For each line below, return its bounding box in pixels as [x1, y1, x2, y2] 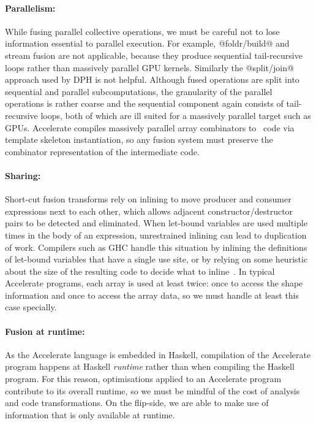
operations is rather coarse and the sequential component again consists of [5, 97, 284, 110]
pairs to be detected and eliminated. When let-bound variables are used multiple [5, 216, 307, 229]
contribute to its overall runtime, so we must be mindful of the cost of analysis [5, 384, 300, 397]
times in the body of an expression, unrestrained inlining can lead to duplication [5, 228, 307, 241]
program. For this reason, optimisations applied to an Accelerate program [5, 372, 282, 385]
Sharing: [5, 169, 41, 182]
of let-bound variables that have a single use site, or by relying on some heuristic [5, 253, 308, 266]
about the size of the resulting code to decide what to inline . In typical [5, 264, 275, 277]
